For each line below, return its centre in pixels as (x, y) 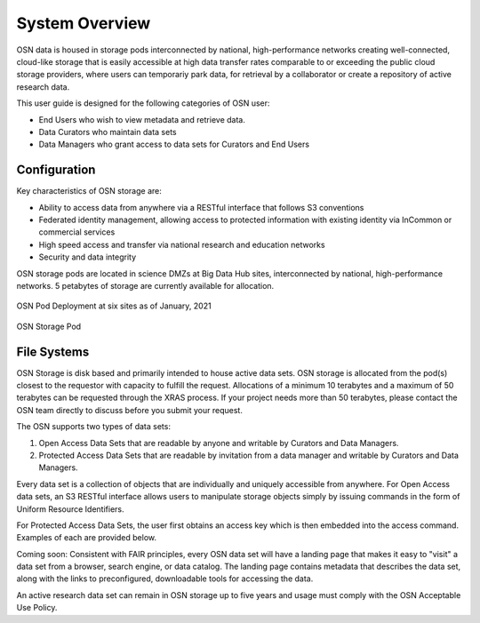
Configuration (56, 170)
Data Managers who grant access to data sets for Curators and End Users (174, 144)
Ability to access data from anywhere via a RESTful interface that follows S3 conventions (201, 207)
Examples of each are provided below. (87, 538)
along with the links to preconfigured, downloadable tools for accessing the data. (165, 579)
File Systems (53, 351)
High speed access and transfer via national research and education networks (182, 244)
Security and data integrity (88, 257)
